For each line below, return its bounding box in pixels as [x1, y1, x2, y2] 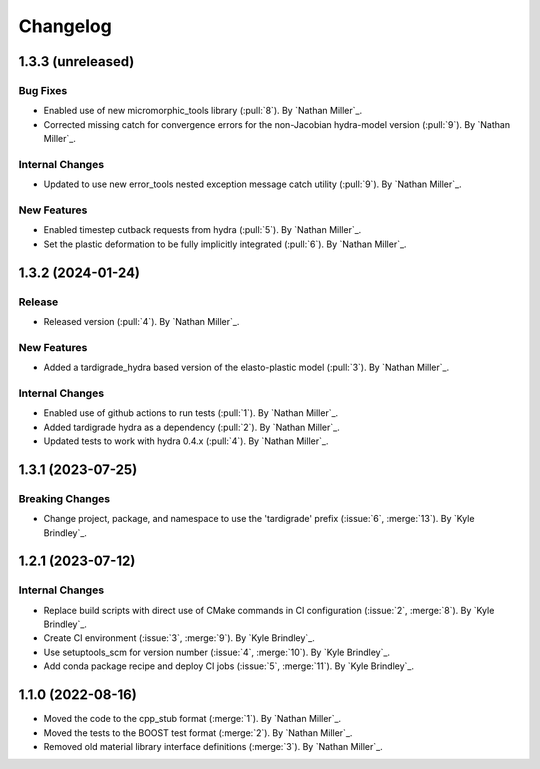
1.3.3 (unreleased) [18, 53, 135, 70]
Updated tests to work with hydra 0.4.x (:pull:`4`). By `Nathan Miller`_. [43, 435, 329, 447]
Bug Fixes [18, 83, 68, 97]
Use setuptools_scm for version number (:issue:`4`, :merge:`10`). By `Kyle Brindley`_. [43, 646, 390, 658]
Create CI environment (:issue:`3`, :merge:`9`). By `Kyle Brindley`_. [43, 632, 315, 644]
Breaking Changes [18, 491, 111, 505]
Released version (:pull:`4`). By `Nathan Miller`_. [43, 315, 240, 327]
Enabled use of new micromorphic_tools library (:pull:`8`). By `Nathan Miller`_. [43, 105, 363, 117]
